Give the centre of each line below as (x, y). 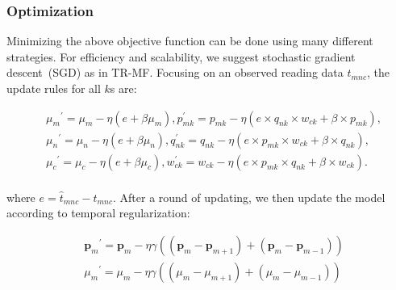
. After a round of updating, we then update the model (249, 197)
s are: (123, 88)
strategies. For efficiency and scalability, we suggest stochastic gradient (181, 56)
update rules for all (54, 88)
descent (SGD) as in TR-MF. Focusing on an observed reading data (175, 72)
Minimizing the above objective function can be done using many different (190, 41)
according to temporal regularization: (98, 213)
